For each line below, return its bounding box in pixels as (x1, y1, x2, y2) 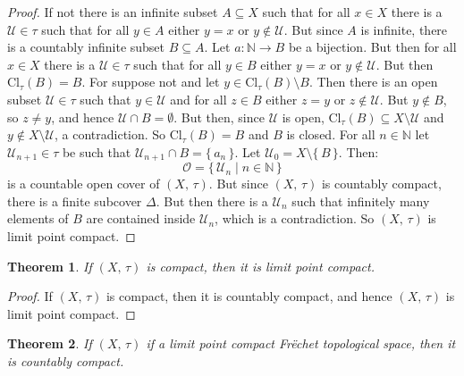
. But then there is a (156, 191, 268, 210)
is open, (282, 107, 325, 126)
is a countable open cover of (7, 174, 160, 193)
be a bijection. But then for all (288, 38, 457, 56)
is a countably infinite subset (7, 38, 165, 56)
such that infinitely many (291, 191, 430, 210)
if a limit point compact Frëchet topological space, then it (146, 334, 456, 353)
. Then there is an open (308, 72, 438, 91)
